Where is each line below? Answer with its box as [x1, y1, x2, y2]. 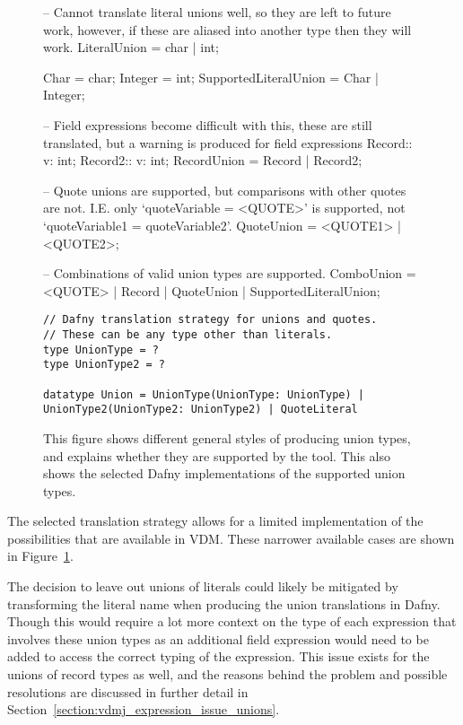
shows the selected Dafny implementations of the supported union [43, 464, 406, 483]
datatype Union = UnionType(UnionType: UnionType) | [43, 388, 364, 401]
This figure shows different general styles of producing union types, [43, 428, 411, 447]
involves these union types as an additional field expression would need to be [7, 629, 429, 648]
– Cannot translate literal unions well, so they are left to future [43, 3, 391, 21]
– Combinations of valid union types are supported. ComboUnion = [43, 264, 416, 283]
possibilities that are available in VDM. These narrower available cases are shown [7, 528, 455, 547]
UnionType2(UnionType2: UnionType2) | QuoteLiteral [43, 403, 358, 416]
